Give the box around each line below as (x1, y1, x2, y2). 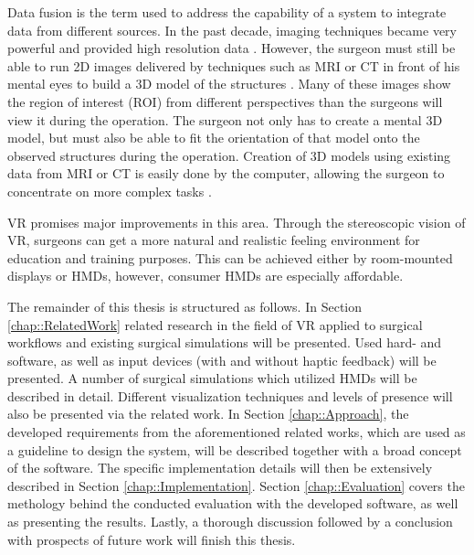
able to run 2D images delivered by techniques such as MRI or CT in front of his (7, 56, 460, 75)
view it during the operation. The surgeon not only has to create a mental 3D (7, 110, 443, 129)
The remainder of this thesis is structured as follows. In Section (7, 296, 363, 315)
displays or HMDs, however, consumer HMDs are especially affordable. (7, 266, 404, 285)
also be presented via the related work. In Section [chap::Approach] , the (7, 404, 409, 423)
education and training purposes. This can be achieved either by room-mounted (7, 248, 453, 267)
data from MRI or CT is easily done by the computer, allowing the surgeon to (7, 164, 445, 183)
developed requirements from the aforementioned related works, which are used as (7, 422, 466, 442)
